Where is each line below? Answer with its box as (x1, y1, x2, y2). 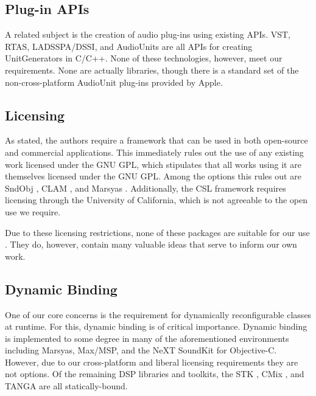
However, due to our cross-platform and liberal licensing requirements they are (5, 355, 298, 368)
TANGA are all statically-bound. (5, 380, 128, 392)
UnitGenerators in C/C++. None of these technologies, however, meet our (5, 52, 283, 64)
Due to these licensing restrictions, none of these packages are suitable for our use (5, 226, 310, 238)
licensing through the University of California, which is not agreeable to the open (5, 193, 308, 206)
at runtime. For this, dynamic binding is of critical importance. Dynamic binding (5, 320, 307, 333)
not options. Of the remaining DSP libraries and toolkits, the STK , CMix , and (5, 367, 304, 380)
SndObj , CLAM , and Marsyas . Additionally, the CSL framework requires (5, 181, 286, 194)
